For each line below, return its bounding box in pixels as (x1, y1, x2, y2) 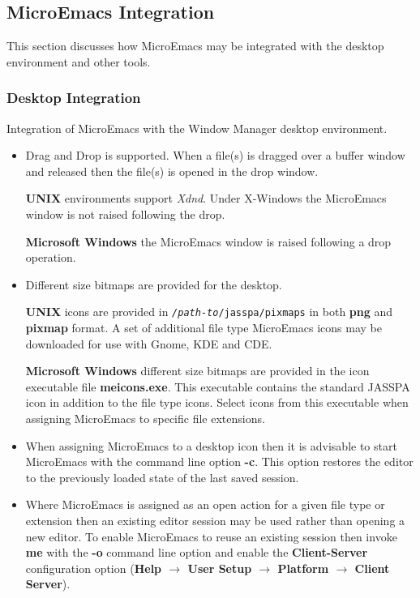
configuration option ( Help (25, 559, 162, 576)
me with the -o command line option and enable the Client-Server (25, 544, 368, 561)
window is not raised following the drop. (25, 205, 225, 222)
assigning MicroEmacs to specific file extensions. (25, 409, 265, 426)
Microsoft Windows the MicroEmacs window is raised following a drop (25, 233, 392, 250)
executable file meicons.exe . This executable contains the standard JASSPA (25, 378, 410, 395)
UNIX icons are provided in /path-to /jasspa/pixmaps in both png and (25, 303, 393, 320)
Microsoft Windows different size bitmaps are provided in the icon (25, 362, 370, 379)
